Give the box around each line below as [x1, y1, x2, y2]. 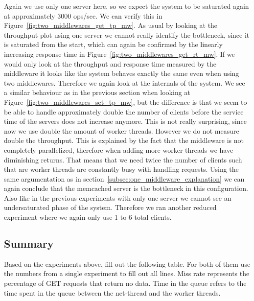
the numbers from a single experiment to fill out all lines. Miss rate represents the [4, 268, 250, 278]
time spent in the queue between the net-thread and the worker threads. [4, 287, 221, 298]
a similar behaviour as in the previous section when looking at [4, 87, 190, 97]
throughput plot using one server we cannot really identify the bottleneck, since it [4, 29, 250, 40]
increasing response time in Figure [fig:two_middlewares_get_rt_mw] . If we [4, 48, 235, 59]
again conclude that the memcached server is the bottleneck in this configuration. [4, 183, 248, 193]
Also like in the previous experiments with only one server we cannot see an [4, 192, 231, 203]
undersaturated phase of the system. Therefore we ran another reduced [4, 202, 217, 212]
